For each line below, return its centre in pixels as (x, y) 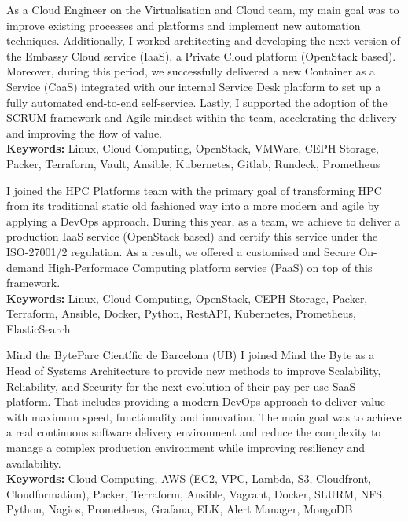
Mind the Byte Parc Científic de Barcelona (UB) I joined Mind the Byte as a (191, 355)
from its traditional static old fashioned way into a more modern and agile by (193, 206)
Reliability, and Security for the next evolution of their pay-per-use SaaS (181, 386)
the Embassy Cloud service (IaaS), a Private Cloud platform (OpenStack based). (201, 55)
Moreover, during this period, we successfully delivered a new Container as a (191, 71)
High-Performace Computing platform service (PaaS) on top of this (210, 267)
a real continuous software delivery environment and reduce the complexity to (194, 432)
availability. (34, 463)
